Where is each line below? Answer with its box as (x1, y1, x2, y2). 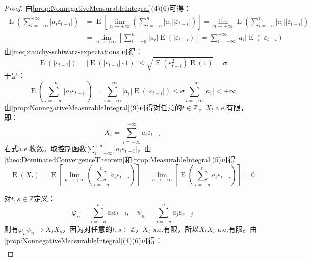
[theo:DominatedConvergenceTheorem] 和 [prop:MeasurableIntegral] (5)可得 (4, 154, 236, 164)
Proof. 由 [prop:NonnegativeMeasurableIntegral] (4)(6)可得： (4, 3, 191, 13)
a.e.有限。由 (217, 224, 257, 234)
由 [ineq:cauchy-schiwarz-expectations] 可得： (4, 45, 143, 56)
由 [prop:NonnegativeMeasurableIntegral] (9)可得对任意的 (4, 102, 182, 112)
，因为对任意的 (62, 224, 113, 234)
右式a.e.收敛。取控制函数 (4, 143, 86, 153)
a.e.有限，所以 (152, 224, 199, 234)
